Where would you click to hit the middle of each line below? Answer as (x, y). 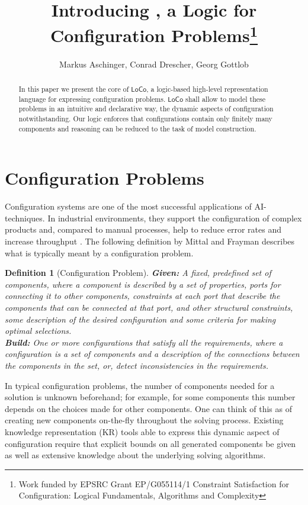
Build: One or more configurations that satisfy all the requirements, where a (144, 342)
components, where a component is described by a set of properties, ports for (143, 284)
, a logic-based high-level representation (207, 89)
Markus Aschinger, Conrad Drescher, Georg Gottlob (154, 64)
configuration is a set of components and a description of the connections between (152, 354)
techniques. (25, 218)
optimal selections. (38, 331)
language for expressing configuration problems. (92, 99)
